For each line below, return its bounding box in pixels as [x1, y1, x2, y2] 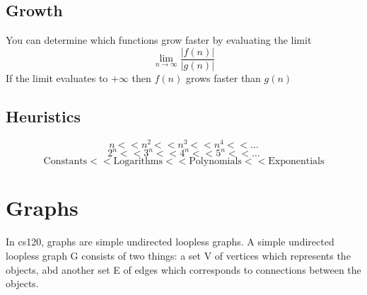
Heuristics [6, 105, 81, 127]
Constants [43, 156, 88, 167]
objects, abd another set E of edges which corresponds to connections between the [6, 262, 361, 277]
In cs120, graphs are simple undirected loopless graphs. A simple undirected [6, 234, 334, 249]
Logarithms [113, 156, 163, 167]
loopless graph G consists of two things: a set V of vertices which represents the [6, 248, 351, 262]
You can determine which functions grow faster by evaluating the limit [6, 33, 312, 47]
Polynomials [189, 156, 242, 167]
